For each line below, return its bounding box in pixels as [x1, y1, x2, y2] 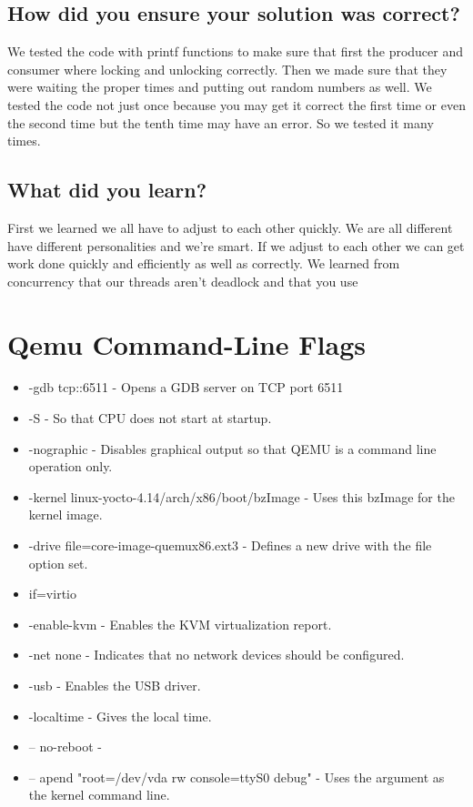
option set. [28, 553, 88, 572]
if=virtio [28, 584, 76, 603]
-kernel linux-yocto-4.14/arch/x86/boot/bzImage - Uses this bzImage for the [28, 487, 455, 506]
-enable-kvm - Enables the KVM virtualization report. [28, 614, 332, 633]
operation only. [28, 457, 113, 476]
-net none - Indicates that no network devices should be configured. [28, 645, 405, 664]
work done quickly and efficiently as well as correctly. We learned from [7, 254, 400, 273]
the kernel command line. [28, 785, 170, 804]
